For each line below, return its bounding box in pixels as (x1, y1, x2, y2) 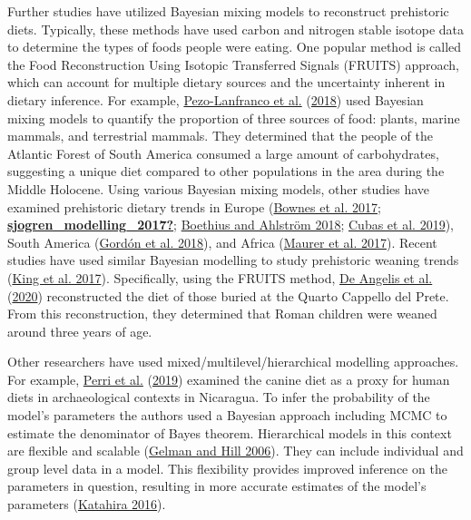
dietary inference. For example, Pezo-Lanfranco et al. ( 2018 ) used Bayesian (7, 90, 424, 109)
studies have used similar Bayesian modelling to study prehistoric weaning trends (7, 250, 459, 270)
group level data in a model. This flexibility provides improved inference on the (7, 458, 447, 477)
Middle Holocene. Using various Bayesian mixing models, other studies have (7, 179, 430, 198)
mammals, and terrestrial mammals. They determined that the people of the (7, 126, 433, 145)
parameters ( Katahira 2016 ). (7, 495, 166, 514)
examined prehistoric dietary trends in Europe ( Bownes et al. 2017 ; (7, 197, 381, 216)
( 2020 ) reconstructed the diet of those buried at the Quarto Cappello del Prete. (7, 286, 449, 305)
